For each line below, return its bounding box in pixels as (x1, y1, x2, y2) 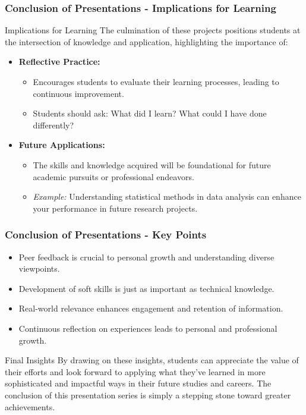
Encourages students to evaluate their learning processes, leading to (33, 76, 279, 87)
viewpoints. (18, 262, 60, 275)
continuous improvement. (33, 87, 124, 99)
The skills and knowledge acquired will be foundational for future (33, 158, 271, 171)
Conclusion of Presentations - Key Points (5, 227, 207, 242)
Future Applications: (18, 139, 105, 151)
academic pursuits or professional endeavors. (33, 170, 194, 183)
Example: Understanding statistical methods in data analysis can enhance (33, 190, 301, 203)
